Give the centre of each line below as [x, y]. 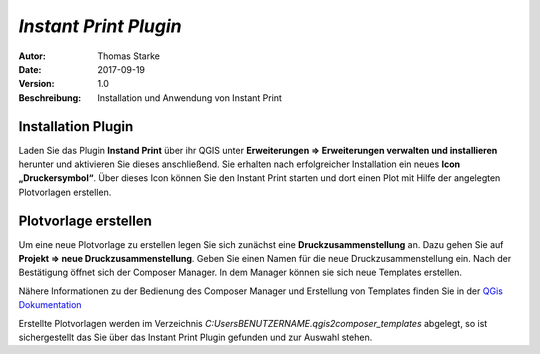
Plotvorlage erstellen [85, 220]
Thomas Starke [128, 56]
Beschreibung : [50, 97]
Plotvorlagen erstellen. [65, 192]
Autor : [32, 56]
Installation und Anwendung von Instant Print [189, 97]
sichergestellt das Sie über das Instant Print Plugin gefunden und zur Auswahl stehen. [195, 337]
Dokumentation [50, 305]
